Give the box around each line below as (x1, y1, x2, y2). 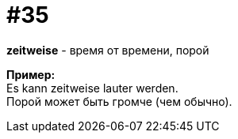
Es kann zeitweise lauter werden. (6, 81, 178, 95)
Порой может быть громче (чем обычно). (6, 94, 232, 108)
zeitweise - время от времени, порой (6, 43, 209, 57)
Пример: (6, 67, 56, 81)
